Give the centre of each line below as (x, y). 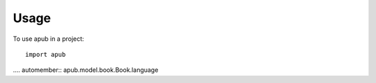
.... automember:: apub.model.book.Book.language (86, 70)
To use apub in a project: (48, 39)
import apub (46, 54)
